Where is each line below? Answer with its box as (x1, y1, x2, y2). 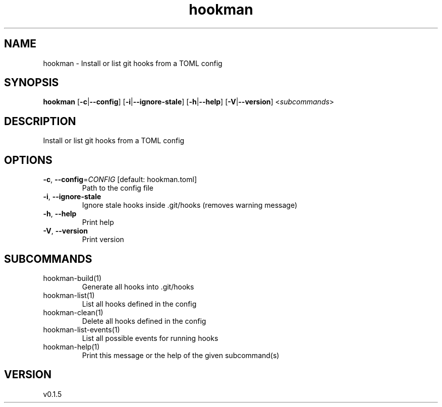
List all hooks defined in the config (82, 299, 197, 308)
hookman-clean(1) (43, 308, 103, 317)
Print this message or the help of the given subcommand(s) (82, 351, 280, 360)
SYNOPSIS (4, 76, 59, 89)
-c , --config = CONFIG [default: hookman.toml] (43, 175, 197, 184)
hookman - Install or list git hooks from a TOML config (43, 59, 223, 68)
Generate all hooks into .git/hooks (82, 282, 194, 291)
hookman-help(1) (43, 342, 100, 351)
